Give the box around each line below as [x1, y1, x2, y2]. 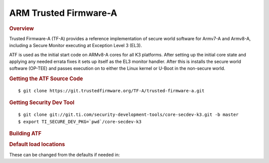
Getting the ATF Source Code [9, 75, 83, 82]
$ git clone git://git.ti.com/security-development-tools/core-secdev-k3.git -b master [18, 112, 239, 117]
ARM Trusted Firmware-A [9, 7, 118, 18]
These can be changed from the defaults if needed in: [9, 152, 120, 158]
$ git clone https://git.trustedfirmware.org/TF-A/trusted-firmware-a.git [18, 88, 205, 94]
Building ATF [9, 130, 42, 137]
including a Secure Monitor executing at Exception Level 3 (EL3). [9, 43, 142, 49]
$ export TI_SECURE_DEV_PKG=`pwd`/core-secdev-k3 [18, 119, 142, 124]
